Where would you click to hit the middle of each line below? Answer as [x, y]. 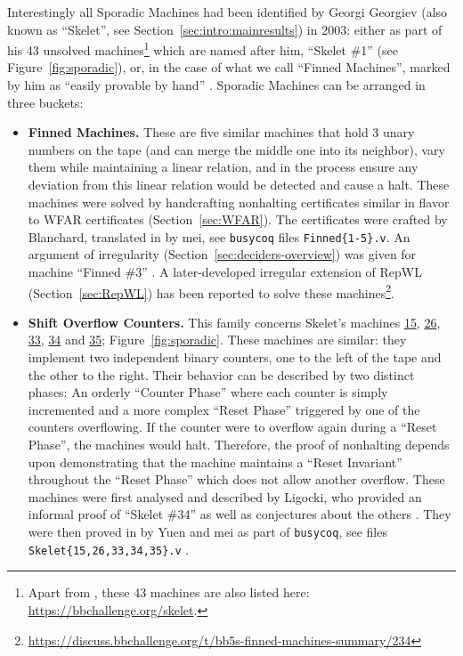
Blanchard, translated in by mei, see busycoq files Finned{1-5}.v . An [219, 236]
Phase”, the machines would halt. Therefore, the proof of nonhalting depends [239, 445]
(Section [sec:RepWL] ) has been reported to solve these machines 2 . [211, 291]
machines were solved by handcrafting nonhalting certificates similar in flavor [239, 202]
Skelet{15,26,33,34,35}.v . [109, 549]
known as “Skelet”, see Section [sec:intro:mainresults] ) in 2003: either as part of [225, 29]
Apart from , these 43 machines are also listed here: [169, 592]
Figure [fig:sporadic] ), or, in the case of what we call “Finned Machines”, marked [229, 67]
